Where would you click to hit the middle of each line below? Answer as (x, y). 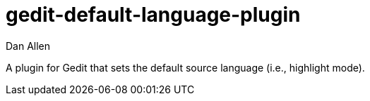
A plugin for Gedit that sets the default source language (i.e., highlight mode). (185, 67)
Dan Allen (28, 46)
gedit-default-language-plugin (153, 15)
